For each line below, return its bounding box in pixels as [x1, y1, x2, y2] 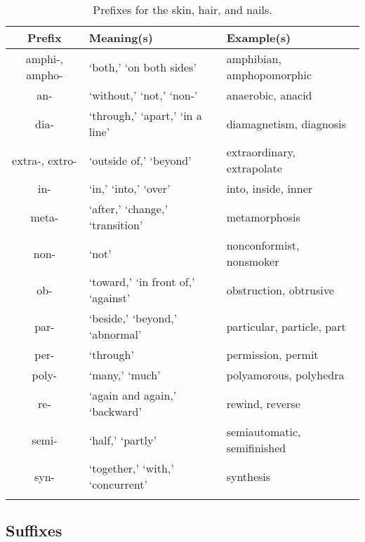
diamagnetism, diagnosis [226, 115, 346, 132]
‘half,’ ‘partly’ [88, 431, 157, 448]
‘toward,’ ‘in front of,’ [88, 273, 195, 290]
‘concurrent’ [88, 476, 147, 492]
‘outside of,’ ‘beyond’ [88, 151, 192, 168]
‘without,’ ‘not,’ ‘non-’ [88, 87, 198, 103]
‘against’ [88, 290, 131, 306]
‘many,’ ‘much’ [88, 367, 161, 383]
